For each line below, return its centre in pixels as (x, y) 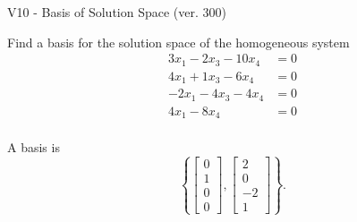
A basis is (34, 147)
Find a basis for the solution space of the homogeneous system (178, 42)
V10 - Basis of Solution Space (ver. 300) (117, 12)
